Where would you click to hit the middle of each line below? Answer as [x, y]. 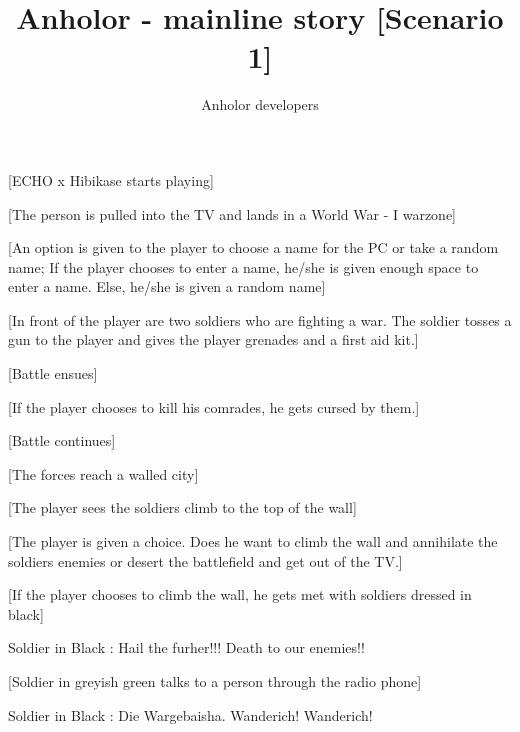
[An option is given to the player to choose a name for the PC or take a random [253, 247]
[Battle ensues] [53, 373]
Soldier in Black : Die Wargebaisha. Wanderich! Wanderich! [190, 714]
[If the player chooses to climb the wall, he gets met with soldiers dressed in [240, 594]
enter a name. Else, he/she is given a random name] [167, 286]
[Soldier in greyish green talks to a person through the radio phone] [215, 681]
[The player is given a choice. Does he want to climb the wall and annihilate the [253, 541]
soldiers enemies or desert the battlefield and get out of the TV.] [205, 560]
